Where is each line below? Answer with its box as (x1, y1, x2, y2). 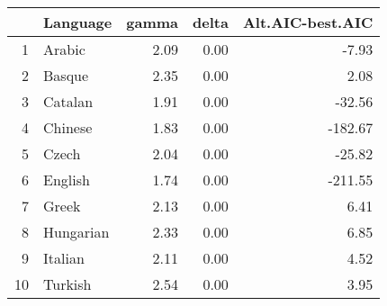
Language (43, 12, 112, 32)
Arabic (43, 39, 85, 59)
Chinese (43, 117, 93, 138)
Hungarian (43, 221, 110, 242)
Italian (43, 247, 85, 268)
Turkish (43, 274, 92, 294)
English (43, 169, 90, 190)
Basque (43, 65, 89, 85)
